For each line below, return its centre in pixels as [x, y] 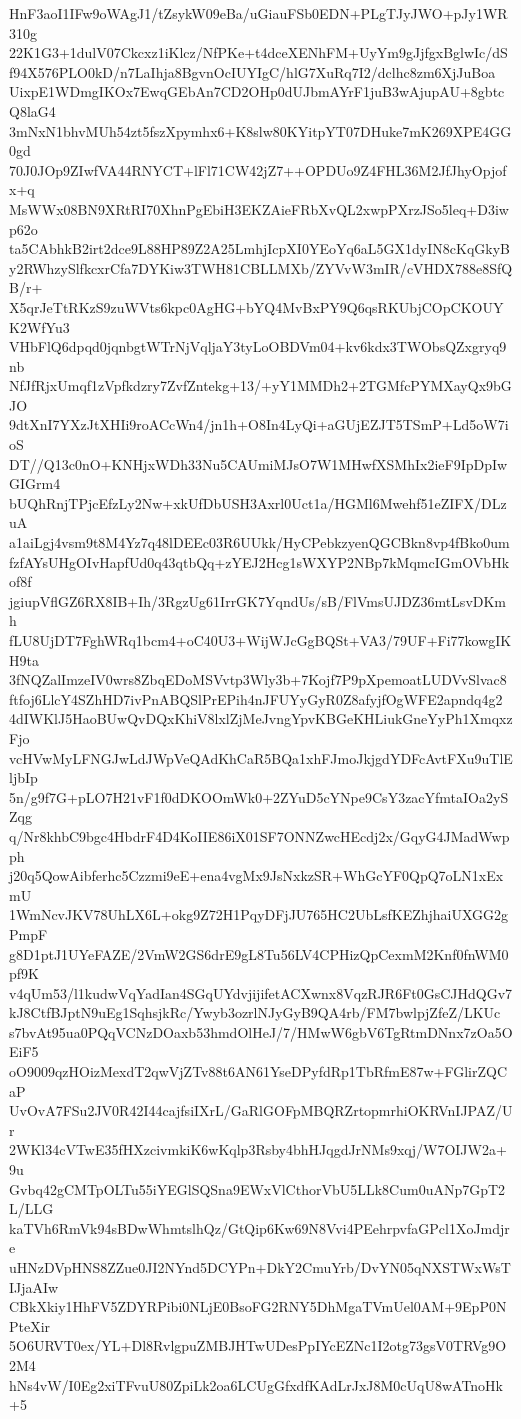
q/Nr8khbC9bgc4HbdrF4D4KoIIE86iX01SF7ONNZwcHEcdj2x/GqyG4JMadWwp [259, 835]
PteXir [30, 1325]
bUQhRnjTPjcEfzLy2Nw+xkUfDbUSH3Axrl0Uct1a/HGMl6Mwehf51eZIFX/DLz [258, 502]
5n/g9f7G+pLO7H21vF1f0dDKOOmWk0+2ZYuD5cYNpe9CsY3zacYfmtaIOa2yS [259, 796]
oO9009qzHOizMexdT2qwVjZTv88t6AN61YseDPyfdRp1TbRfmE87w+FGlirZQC [258, 1071]
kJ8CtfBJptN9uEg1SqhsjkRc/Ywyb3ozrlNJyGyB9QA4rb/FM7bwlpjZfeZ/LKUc [255, 1012]
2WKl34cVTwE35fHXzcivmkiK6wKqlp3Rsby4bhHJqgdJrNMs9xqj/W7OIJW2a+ [258, 1149]
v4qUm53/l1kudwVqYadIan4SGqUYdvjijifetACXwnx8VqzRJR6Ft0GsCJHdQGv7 [261, 992]
